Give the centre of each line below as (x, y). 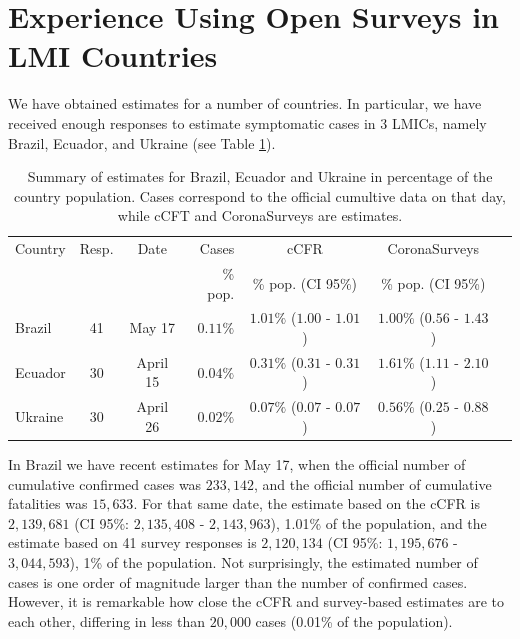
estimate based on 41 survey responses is (132, 542)
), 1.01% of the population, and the (378, 522)
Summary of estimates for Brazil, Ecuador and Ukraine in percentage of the (260, 176)
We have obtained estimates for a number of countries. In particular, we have (245, 103)
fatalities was (48, 503)
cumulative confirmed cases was (105, 483)
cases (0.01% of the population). (354, 620)
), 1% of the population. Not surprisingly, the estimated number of (273, 561)
